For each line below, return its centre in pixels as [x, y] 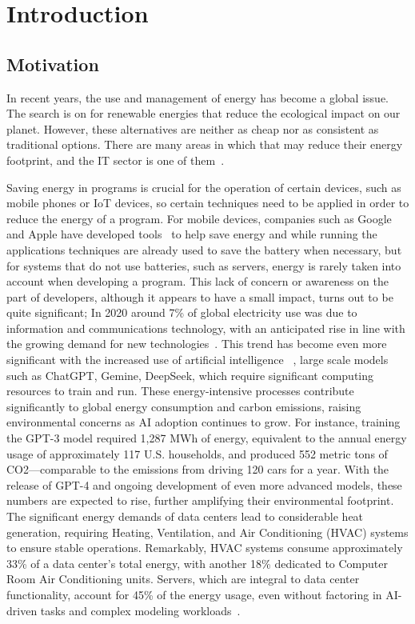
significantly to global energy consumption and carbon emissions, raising [184, 406]
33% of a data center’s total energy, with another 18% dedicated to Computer [197, 563]
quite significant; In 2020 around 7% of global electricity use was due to [182, 312]
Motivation [53, 64]
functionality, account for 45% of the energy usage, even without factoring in [194, 594]
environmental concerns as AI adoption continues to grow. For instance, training [204, 422]
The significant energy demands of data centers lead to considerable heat [185, 516]
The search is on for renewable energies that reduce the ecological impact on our [204, 113]
